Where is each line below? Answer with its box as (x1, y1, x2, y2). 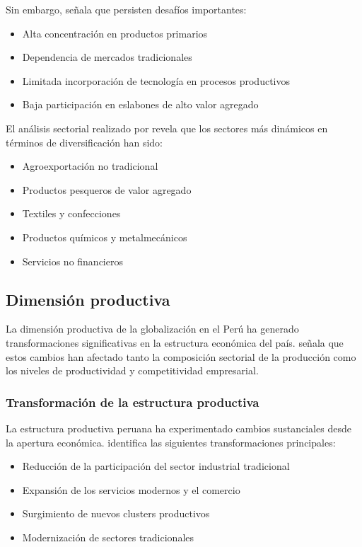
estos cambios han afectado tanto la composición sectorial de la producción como (6, 349, 356, 364)
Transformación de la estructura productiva (6, 393, 259, 410)
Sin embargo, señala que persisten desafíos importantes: (6, 2, 247, 16)
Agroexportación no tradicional (22, 159, 158, 173)
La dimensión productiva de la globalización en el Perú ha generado (6, 321, 299, 336)
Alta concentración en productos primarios (22, 25, 208, 40)
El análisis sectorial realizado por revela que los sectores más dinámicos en (6, 120, 328, 135)
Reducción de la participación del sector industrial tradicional (22, 459, 290, 473)
